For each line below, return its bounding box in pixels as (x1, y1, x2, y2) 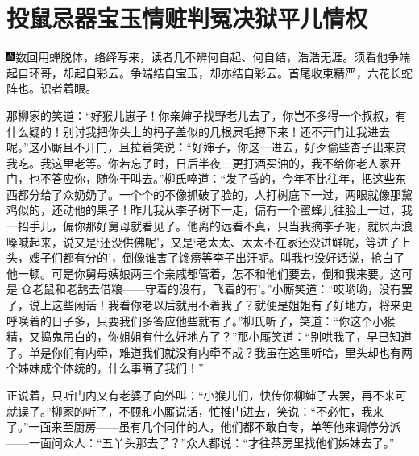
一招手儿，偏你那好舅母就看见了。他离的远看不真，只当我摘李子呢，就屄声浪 (6, 218, 413, 234)
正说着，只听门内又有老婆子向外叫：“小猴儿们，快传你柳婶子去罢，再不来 (6, 387, 396, 403)
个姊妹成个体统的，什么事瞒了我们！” (6, 359, 204, 376)
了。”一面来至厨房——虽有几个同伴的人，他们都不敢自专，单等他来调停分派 (6, 418, 401, 435)
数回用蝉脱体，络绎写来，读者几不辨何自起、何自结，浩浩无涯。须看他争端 (15, 48, 411, 65)
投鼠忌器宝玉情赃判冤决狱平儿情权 (6, 2, 368, 35)
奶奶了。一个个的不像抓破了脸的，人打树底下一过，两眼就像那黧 (73, 185, 413, 202)
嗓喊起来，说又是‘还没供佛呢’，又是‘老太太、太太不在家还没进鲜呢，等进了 (6, 233, 400, 250)
